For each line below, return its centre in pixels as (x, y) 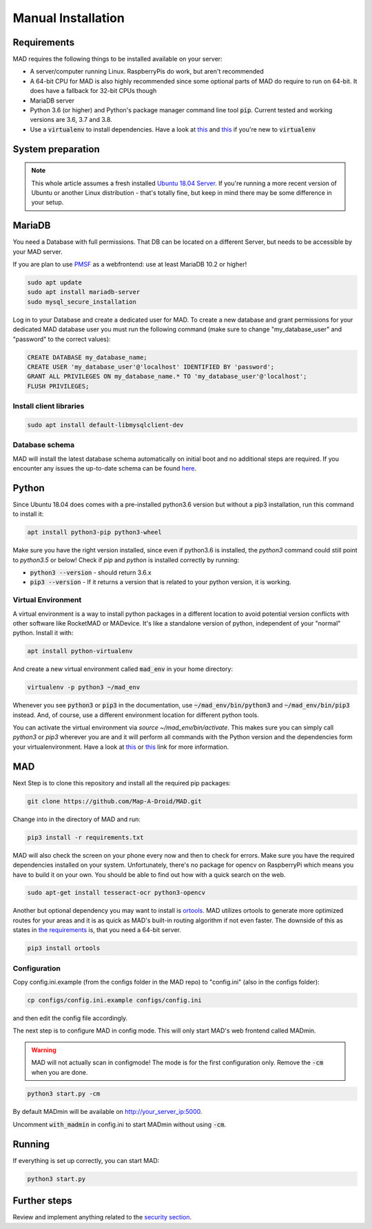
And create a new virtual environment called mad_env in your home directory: (123, 669)
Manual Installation (69, 18)
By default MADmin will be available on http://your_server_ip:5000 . (107, 1112)
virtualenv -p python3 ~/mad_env (84, 688)
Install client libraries (49, 406)
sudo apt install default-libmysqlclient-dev (105, 425)
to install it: (28, 514)
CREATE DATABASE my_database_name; (87, 357)
